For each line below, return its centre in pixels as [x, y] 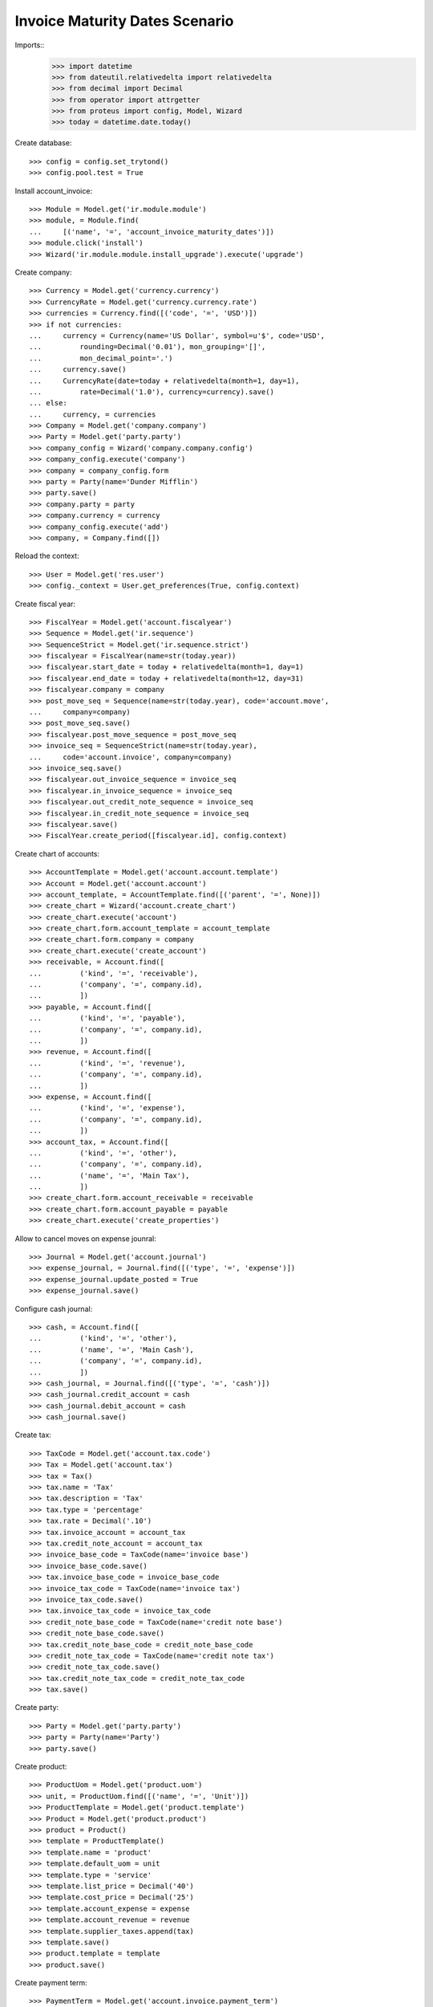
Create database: [43, 143]
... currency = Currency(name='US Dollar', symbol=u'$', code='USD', [177, 336]
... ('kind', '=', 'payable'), [107, 1018]
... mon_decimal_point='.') [101, 358]
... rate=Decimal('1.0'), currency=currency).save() [152, 392]
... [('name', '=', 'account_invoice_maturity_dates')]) [152, 232]
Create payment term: [51, 1983]
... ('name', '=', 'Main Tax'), [109, 1175]
